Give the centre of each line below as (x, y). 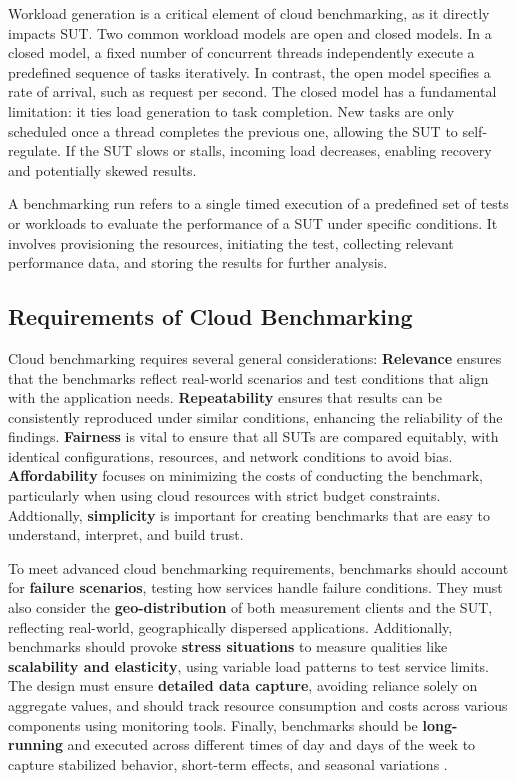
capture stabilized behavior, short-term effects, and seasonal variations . (228, 763)
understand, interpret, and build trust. (126, 534)
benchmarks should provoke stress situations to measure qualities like (228, 646)
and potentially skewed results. (102, 169)
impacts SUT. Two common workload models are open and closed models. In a (250, 32)
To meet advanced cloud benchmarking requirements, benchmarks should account (258, 567)
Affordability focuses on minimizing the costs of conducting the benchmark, (246, 475)
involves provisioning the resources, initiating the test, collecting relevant (231, 242)
